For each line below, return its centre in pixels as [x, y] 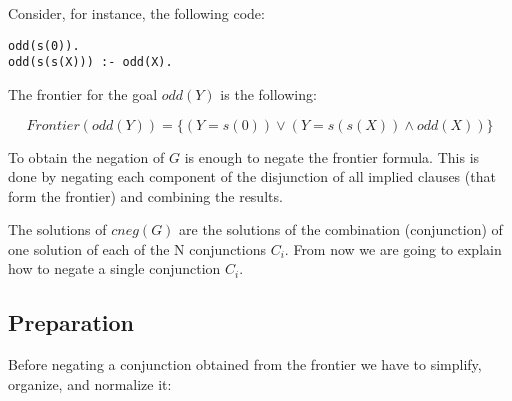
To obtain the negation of [86, 156]
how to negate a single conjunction [114, 268]
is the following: [268, 93]
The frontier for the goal [83, 93]
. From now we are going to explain [393, 248]
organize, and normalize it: [90, 383]
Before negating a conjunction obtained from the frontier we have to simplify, [245, 364]
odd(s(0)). [44, 45]
